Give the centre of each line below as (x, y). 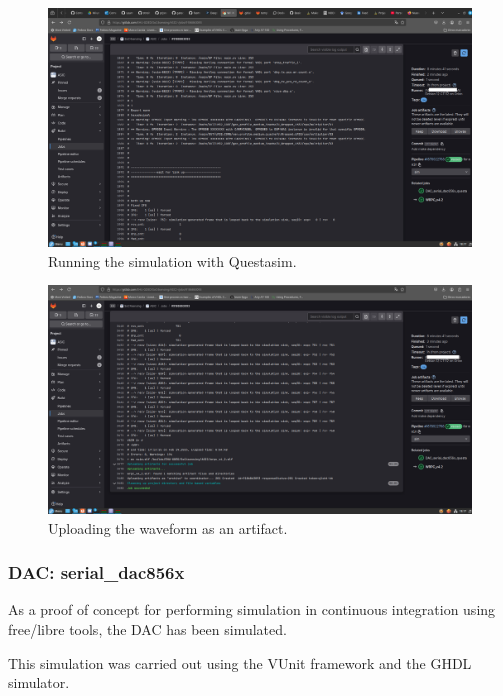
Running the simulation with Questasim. (172, 260)
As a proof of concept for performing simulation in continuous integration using (252, 609)
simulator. (39, 682)
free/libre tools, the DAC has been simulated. (147, 629)
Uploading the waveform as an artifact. (168, 527)
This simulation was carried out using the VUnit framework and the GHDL (240, 662)
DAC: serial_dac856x (96, 572)
